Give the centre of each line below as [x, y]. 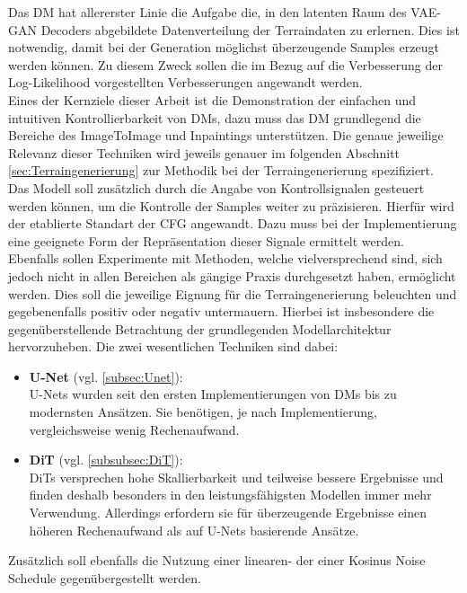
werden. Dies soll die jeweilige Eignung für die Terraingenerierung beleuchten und [233, 293]
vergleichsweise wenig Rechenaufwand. [134, 429]
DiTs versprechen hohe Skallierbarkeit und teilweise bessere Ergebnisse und [236, 477]
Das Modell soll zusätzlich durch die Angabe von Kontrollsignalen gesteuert [216, 187]
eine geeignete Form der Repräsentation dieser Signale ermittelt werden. [206, 240]
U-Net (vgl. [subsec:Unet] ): [106, 376]
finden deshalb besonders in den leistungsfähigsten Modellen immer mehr [230, 495]
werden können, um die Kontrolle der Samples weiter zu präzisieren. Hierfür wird [231, 205]
